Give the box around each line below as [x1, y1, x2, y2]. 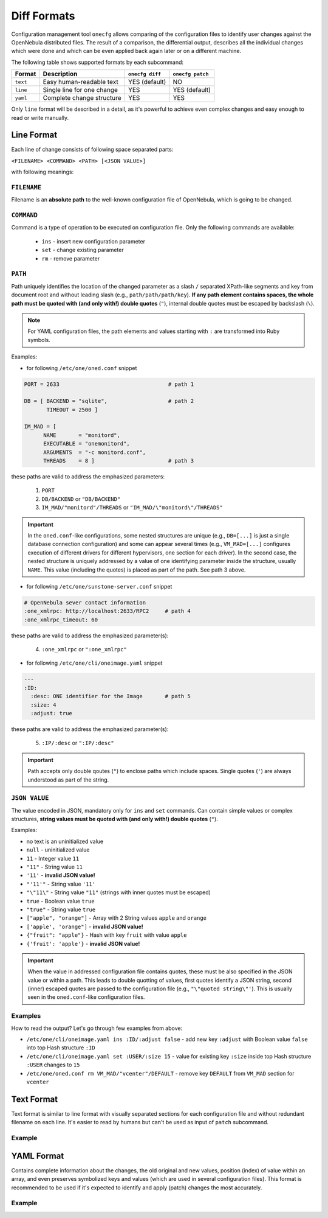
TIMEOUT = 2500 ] [46, 406, 98, 413]
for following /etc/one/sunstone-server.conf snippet [26, 583, 173, 590]
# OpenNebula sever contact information [24, 599, 146, 606]
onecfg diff [128, 71, 161, 77]
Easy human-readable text [43, 78, 118, 86]
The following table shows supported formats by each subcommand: [11, 58, 184, 66]
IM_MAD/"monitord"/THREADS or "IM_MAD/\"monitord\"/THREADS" [41, 504, 223, 511]
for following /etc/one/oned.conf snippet [26, 364, 137, 371]
